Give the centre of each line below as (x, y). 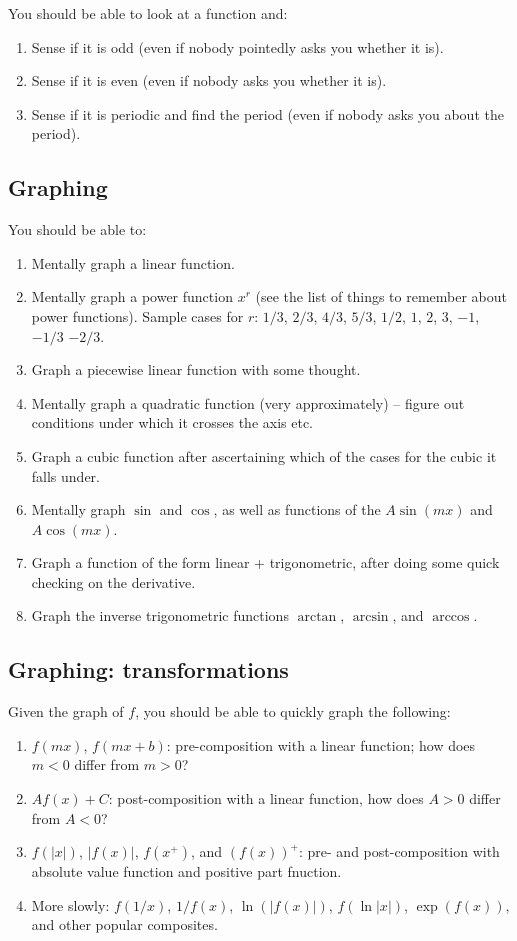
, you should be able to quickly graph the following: (293, 711)
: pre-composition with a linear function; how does (321, 744)
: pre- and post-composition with (399, 851)
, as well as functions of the (297, 509)
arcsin (370, 617)
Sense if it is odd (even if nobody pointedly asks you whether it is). (237, 46)
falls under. (65, 475)
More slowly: (70, 904)
